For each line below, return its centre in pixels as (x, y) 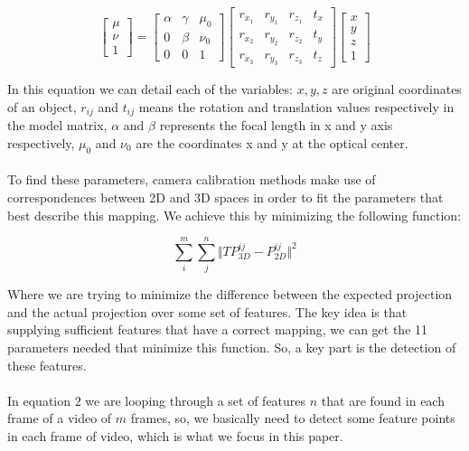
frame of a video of (60, 418)
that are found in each (383, 400)
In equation (39, 400)
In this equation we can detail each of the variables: (150, 89)
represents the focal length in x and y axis (276, 125)
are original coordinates (397, 89)
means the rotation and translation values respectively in (296, 106)
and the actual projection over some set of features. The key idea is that (207, 311)
